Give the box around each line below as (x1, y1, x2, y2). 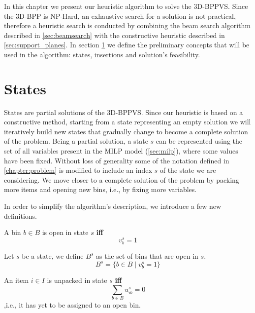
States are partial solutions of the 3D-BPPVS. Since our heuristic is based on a (4, 107, 243, 117)
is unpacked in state (47, 275, 107, 285)
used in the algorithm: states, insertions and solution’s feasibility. (4, 49, 200, 59)
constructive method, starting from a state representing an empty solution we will (4, 117, 251, 127)
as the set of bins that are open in (96, 251, 198, 261)
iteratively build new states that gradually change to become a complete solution (4, 126, 248, 136)
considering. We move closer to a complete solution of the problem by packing (4, 174, 239, 185)
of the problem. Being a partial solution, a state (4, 136, 148, 146)
